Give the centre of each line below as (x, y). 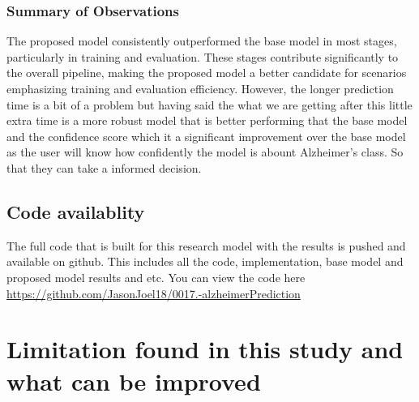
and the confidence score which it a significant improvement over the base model (206, 136)
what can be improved (134, 381)
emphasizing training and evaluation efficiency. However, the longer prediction (200, 88)
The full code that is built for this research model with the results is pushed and (206, 245)
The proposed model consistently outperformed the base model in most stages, (202, 41)
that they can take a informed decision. (104, 167)
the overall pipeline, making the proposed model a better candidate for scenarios (207, 73)
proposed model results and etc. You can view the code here (156, 277)
